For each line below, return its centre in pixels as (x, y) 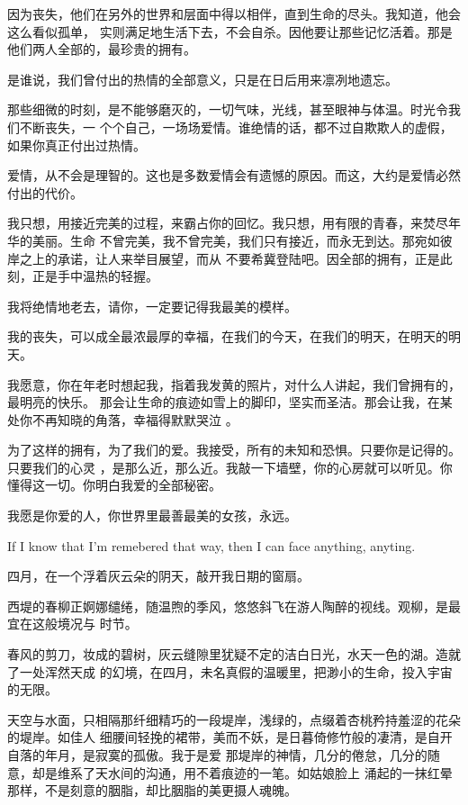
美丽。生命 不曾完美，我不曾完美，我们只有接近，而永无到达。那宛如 (236, 240)
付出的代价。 (45, 192)
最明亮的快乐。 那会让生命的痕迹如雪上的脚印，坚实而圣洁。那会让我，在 (224, 402)
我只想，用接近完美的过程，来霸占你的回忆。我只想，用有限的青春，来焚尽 (228, 223)
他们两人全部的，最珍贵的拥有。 (102, 49)
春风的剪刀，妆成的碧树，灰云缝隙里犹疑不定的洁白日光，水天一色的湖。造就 (234, 654)
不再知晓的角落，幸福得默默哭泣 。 (135, 419)
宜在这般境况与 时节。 (72, 624)
